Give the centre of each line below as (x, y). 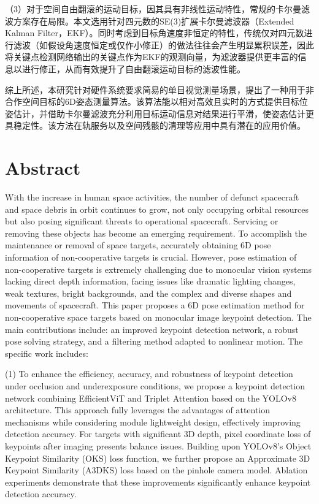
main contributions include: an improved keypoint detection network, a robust (152, 329)
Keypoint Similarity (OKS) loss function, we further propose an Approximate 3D (158, 458)
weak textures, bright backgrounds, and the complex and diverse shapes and (148, 293)
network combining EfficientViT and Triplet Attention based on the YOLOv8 (151, 398)
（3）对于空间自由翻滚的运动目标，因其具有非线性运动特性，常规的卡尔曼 (153, 9)
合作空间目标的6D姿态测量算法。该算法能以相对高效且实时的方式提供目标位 (156, 101)
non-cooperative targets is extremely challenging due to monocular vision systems (158, 269)
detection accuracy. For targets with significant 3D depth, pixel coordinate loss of (158, 434)
